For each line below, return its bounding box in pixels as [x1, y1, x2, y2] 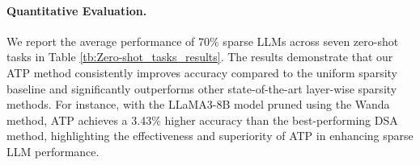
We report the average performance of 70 [6, 32, 210, 49]
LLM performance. [6, 142, 100, 159]
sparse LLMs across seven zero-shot [223, 32, 399, 49]
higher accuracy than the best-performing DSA [164, 111, 398, 128]
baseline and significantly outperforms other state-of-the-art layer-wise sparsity [6, 80, 397, 97]
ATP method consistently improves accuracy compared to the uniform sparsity [6, 64, 397, 80]
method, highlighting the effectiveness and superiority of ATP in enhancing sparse [6, 127, 414, 144]
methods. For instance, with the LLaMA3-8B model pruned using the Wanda [6, 96, 390, 113]
